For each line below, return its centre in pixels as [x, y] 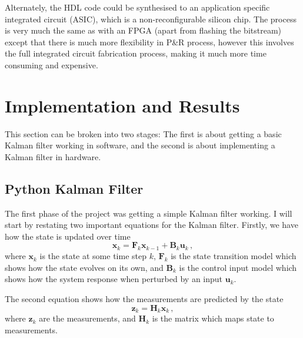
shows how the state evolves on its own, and [84, 267]
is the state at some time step [93, 256]
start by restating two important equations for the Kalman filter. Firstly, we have [151, 225]
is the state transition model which [234, 256]
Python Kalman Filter [74, 188]
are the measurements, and [87, 318]
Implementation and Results [122, 105]
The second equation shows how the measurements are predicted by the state [144, 299]
